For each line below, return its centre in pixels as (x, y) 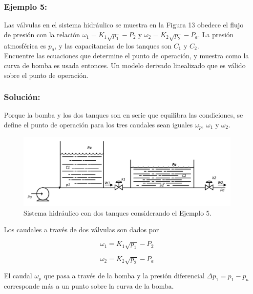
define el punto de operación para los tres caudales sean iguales (98, 124)
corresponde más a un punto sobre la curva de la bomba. (89, 285)
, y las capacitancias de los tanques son (113, 45)
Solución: (22, 97)
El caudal (18, 276)
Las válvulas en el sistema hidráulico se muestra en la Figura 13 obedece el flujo (124, 25)
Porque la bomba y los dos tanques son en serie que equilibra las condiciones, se (124, 115)
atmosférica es (25, 45)
